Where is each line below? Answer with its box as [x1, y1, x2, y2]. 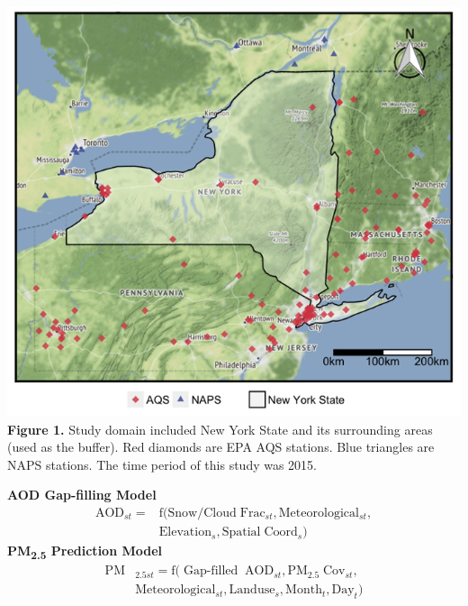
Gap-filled [183, 565, 238, 578]
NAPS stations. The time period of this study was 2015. [7, 454, 318, 473]
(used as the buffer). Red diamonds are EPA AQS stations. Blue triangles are [7, 437, 435, 456]
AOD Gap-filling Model [7, 485, 157, 504]
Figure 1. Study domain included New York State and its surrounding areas [7, 419, 433, 438]
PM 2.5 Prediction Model [7, 541, 163, 562]
